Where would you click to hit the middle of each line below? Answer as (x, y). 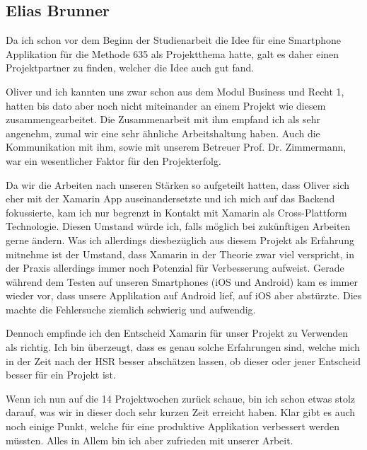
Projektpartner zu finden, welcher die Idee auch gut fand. (130, 68)
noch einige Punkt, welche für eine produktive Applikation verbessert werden (173, 426)
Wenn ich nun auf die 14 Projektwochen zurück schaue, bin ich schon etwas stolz (181, 398)
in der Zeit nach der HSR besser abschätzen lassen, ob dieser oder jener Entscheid (183, 360)
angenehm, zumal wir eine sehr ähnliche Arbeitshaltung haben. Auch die (163, 133)
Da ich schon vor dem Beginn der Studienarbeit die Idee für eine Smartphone (173, 40)
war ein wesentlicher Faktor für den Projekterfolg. (113, 160)
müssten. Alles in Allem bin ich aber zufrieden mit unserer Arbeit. (150, 440)
